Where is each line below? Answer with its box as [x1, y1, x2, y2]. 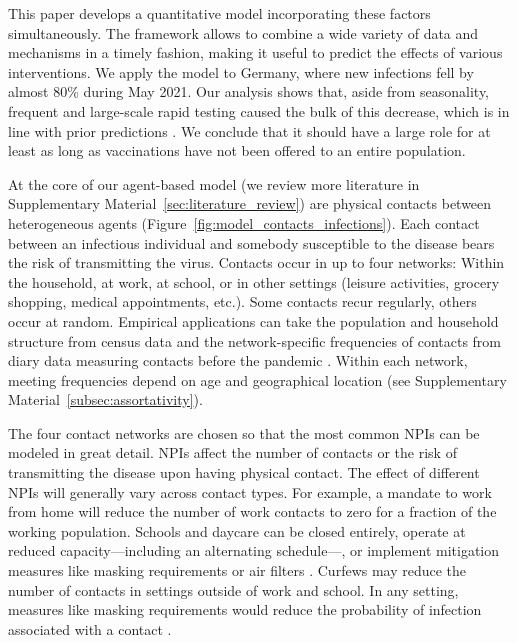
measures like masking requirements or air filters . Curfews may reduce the [8, 560, 467, 581]
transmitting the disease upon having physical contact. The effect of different [8, 462, 480, 483]
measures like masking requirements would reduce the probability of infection [8, 599, 482, 620]
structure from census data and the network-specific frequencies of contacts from [8, 330, 501, 351]
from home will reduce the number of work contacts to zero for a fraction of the [8, 501, 497, 522]
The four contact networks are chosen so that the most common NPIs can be [8, 422, 480, 443]
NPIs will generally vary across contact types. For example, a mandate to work [8, 481, 492, 502]
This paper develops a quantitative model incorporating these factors [8, 3, 431, 23]
